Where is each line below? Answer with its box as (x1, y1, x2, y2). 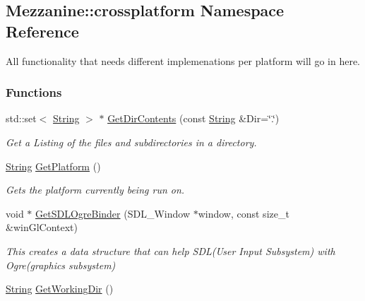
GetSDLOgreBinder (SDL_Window (35, 206, 190, 220)
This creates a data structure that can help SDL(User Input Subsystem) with (6, 243, 335, 258)
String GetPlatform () (6, 158, 101, 173)
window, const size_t (198, 206, 289, 220)
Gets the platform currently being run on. (6, 182, 185, 197)
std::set (6, 111, 37, 126)
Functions (6, 83, 62, 101)
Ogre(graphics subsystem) (6, 257, 116, 272)
